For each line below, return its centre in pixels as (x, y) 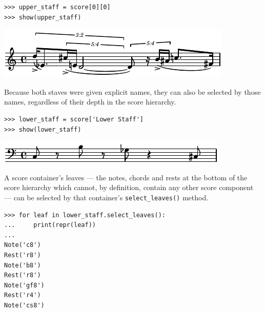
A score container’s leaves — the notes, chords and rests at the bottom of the (126, 177)
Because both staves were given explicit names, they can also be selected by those (132, 91)
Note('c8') (23, 245)
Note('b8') (23, 265)
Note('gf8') (24, 285)
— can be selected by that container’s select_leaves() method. (106, 197)
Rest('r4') (23, 295)
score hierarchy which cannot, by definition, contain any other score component (129, 187)
